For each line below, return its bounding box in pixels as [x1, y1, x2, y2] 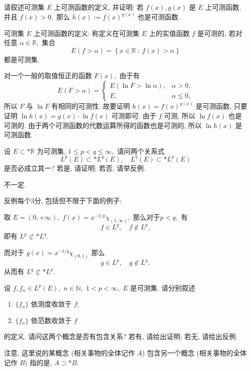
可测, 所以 [164, 111, 195, 121]
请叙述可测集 [4, 2, 44, 12]
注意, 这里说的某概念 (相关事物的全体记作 [4, 347, 135, 357]
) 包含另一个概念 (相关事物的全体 [142, 347, 247, 357]
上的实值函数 [148, 28, 190, 38]
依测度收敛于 [31, 299, 72, 309]
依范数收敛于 [31, 315, 72, 325]
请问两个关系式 [117, 145, 165, 156]
